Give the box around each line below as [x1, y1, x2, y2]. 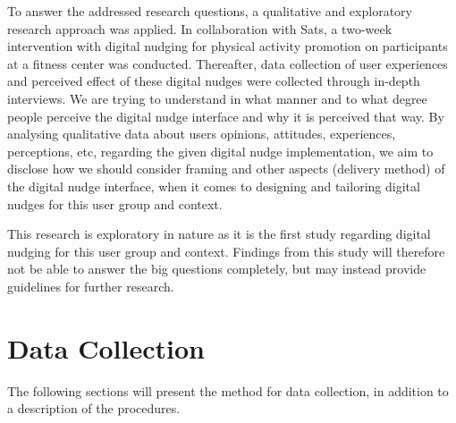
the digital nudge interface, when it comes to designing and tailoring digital [7, 176, 420, 195]
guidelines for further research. [7, 276, 174, 295]
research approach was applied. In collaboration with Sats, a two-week [7, 19, 393, 38]
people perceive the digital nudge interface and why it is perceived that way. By [7, 106, 444, 125]
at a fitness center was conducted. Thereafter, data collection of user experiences [7, 54, 448, 72]
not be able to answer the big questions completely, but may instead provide [7, 259, 426, 278]
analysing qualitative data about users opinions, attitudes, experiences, [7, 124, 396, 143]
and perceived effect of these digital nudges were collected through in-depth [7, 72, 420, 90]
